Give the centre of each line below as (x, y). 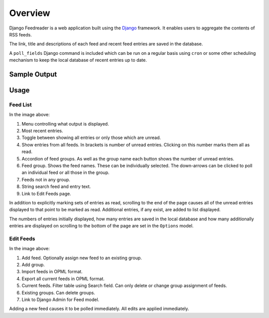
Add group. (33, 265)
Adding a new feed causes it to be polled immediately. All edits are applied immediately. (99, 309)
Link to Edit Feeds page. (47, 193)
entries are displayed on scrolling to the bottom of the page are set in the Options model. (101, 226)
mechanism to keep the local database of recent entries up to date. (78, 60)
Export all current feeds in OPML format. (63, 279)
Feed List (20, 105)
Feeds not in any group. (46, 179)
